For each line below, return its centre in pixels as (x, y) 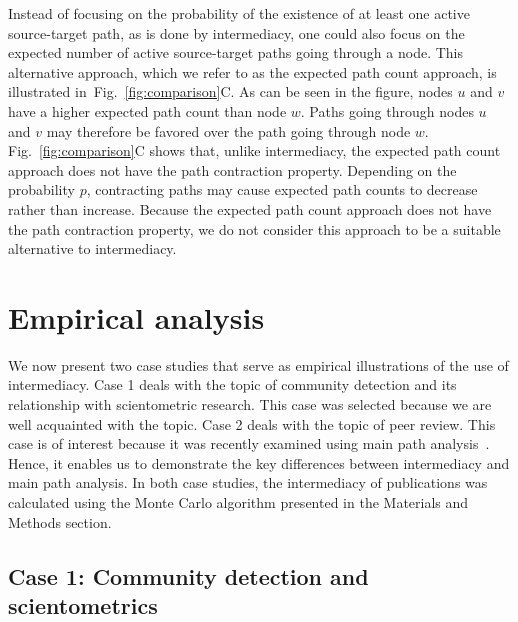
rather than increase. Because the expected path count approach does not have (250, 208)
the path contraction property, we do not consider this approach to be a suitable (254, 228)
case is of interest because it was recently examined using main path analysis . (249, 443)
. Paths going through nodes (387, 110)
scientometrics (83, 604)
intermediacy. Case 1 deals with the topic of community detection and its (232, 384)
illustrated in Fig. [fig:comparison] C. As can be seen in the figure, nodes (230, 91)
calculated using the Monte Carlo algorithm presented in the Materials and (238, 502)
